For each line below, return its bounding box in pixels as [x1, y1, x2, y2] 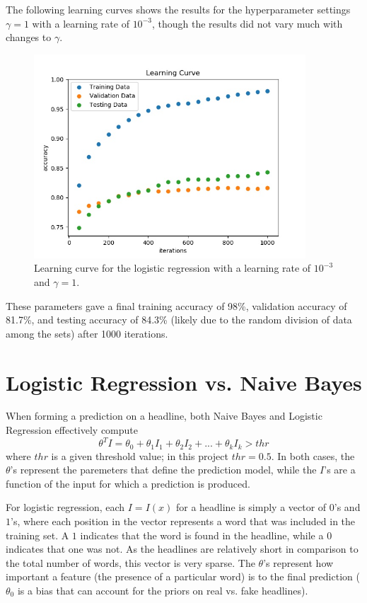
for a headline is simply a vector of [175, 500, 327, 515]
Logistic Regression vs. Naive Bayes [6, 367, 362, 396]
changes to [6, 30, 52, 45]
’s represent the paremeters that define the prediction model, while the [10, 462, 317, 477]
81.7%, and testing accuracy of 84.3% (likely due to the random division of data [6, 312, 352, 327]
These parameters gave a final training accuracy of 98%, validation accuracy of [6, 298, 347, 313]
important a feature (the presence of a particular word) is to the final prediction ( [6, 569, 360, 584]
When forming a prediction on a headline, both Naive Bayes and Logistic [6, 408, 322, 423]
